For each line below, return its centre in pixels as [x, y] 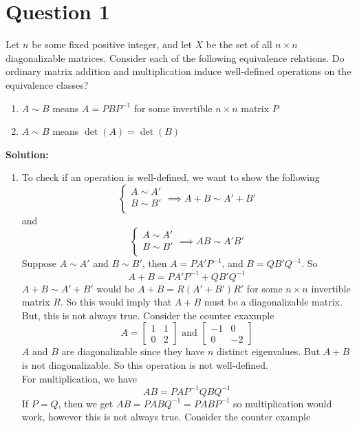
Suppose [39, 263]
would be [116, 288]
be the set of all [239, 44]
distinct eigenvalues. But [269, 351]
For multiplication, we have [79, 378]
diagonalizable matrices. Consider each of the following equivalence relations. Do [175, 57]
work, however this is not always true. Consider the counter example [166, 417]
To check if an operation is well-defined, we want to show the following [171, 177]
